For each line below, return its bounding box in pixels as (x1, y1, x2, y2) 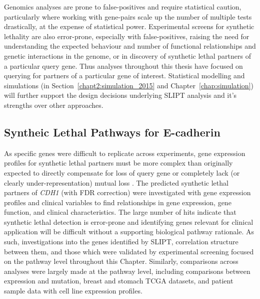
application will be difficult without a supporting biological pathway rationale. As (4, 226, 254, 237)
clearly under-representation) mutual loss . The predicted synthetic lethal (4, 177, 228, 188)
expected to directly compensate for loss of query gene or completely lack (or (4, 167, 240, 178)
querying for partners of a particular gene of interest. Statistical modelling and (4, 70, 245, 81)
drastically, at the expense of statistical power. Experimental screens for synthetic (4, 21, 254, 32)
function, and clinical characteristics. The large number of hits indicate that (4, 207, 236, 217)
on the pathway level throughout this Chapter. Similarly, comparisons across (4, 256, 238, 266)
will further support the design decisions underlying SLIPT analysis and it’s (4, 90, 237, 100)
